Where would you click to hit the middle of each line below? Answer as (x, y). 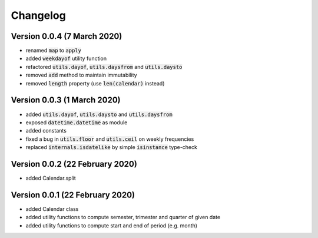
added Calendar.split (51, 178)
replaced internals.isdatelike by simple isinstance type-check (111, 147)
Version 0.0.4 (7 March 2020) (67, 36)
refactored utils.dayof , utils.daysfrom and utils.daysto (104, 67)
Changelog (38, 15)
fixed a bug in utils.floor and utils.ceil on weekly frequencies (110, 139)
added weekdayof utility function (66, 58)
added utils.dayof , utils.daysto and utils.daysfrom (99, 114)
